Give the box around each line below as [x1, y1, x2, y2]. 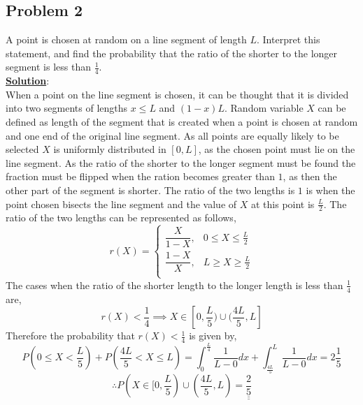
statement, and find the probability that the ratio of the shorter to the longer [6, 45, 338, 60]
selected [6, 142, 39, 156]
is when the [306, 182, 355, 197]
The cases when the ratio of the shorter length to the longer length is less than [6, 277, 343, 292]
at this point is [250, 196, 315, 211]
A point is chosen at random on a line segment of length [6, 32, 247, 47]
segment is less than [6, 59, 91, 74]
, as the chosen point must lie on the [198, 142, 355, 156]
